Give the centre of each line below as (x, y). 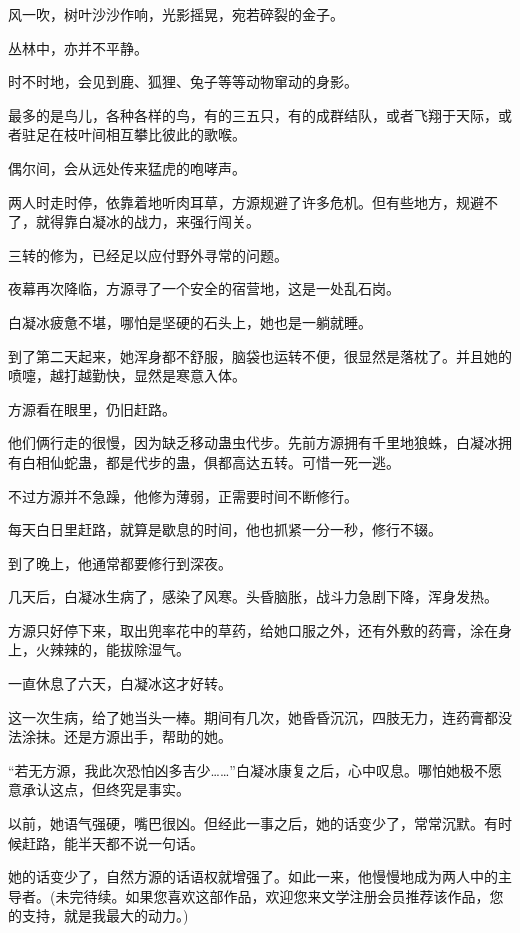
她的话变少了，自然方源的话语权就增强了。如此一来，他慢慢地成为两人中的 (253, 876)
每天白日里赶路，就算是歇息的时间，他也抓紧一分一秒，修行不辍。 (225, 529)
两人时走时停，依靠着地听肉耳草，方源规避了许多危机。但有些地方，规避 (246, 201)
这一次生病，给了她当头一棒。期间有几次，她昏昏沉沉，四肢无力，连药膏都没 (260, 716)
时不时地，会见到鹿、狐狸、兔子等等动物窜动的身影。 (183, 81)
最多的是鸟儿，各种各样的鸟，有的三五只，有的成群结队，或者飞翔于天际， (253, 114)
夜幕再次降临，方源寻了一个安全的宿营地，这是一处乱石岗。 (204, 288)
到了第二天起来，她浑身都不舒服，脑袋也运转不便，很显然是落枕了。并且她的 (260, 355)
